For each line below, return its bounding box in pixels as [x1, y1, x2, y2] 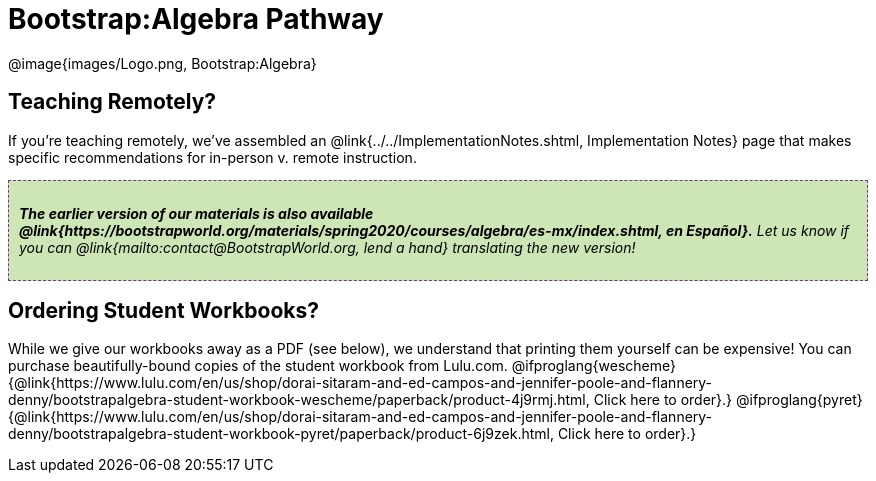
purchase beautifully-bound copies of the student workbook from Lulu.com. [8, 357, 508, 375]
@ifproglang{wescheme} [511, 357, 676, 375]
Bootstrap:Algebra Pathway [8, 2, 384, 36]
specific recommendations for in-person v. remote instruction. [8, 148, 417, 166]
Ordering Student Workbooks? [8, 298, 319, 324]
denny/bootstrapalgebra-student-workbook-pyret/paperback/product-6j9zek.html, [8, 425, 554, 443]
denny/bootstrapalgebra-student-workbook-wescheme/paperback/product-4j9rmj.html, [8, 391, 590, 409]
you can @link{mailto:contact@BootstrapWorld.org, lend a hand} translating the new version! [19, 238, 636, 256]
